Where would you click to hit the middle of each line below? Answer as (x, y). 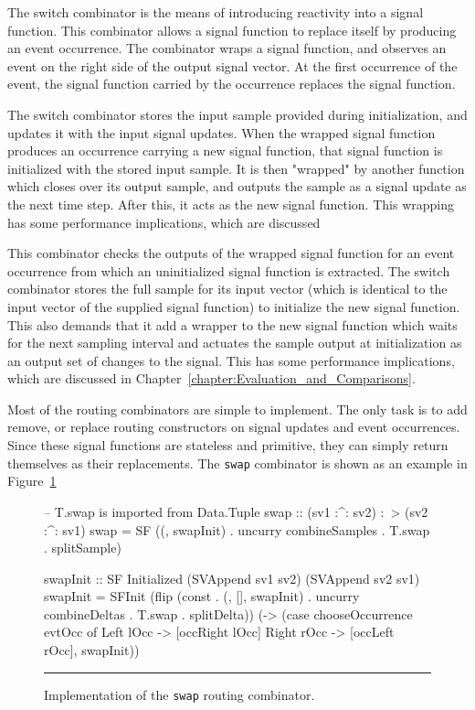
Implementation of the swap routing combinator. (179, 694)
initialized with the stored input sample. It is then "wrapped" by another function (236, 168)
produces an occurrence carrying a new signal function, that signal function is (225, 151)
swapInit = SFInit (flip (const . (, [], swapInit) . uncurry (202, 596)
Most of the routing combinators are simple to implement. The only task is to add (237, 409)
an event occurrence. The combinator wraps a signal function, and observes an (227, 48)
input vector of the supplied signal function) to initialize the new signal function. (234, 306)
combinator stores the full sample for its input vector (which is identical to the (227, 289)
